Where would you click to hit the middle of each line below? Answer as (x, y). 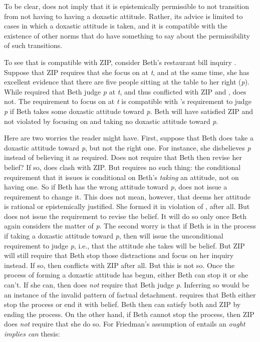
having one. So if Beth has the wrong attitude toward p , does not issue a (116, 187)
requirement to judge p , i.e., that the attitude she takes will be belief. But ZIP (124, 245)
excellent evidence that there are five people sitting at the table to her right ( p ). (127, 82)
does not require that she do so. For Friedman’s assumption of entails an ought (125, 324)
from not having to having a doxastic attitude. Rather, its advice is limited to (123, 16)
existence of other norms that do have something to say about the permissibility (127, 35)
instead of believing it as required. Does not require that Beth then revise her (123, 157)
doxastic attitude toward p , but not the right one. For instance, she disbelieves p (127, 147)
